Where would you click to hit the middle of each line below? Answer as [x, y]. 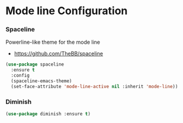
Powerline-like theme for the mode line [53, 42]
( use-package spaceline [35, 64]
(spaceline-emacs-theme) [41, 81]
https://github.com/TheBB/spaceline [58, 54]
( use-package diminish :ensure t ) [48, 114]
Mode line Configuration [67, 11]
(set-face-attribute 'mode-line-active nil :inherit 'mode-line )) [94, 86]
